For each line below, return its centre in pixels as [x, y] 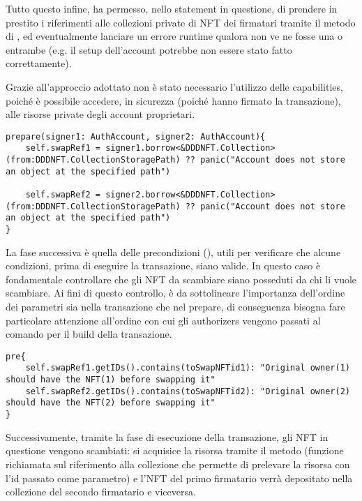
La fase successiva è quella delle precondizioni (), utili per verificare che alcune [173, 252]
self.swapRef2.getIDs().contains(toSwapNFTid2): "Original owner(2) [188, 391]
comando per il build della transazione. [89, 334]
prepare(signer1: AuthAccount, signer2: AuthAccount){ [136, 136]
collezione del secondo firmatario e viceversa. [101, 492]
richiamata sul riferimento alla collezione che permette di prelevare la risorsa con [178, 464]
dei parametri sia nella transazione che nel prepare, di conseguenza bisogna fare [175, 307]
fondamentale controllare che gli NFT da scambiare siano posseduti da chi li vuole [181, 279]
